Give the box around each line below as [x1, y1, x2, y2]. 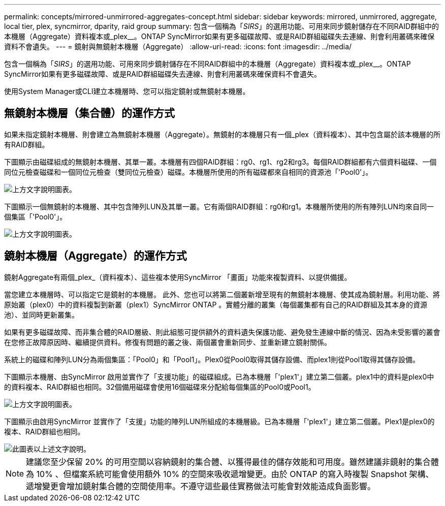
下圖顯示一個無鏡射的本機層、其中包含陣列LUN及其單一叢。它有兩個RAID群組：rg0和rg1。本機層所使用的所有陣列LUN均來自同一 [4, 202, 434, 211]
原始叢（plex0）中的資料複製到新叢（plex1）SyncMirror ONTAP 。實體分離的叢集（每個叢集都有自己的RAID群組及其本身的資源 [4, 300, 427, 309]
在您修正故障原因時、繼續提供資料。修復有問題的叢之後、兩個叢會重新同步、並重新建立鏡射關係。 [4, 337, 331, 346]
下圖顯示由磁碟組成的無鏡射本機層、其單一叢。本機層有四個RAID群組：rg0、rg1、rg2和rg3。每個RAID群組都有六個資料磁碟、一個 [4, 157, 437, 166]
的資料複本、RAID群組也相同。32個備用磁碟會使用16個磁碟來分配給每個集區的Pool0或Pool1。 [4, 382, 315, 391]
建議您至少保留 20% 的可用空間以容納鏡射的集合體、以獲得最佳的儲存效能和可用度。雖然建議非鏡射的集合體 [26, 456, 439, 467]
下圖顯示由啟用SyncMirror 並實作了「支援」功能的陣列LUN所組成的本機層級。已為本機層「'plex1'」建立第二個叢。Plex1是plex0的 [4, 417, 435, 426]
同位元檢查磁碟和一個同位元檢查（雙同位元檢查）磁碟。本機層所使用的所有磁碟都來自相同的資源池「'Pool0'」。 [4, 167, 373, 176]
